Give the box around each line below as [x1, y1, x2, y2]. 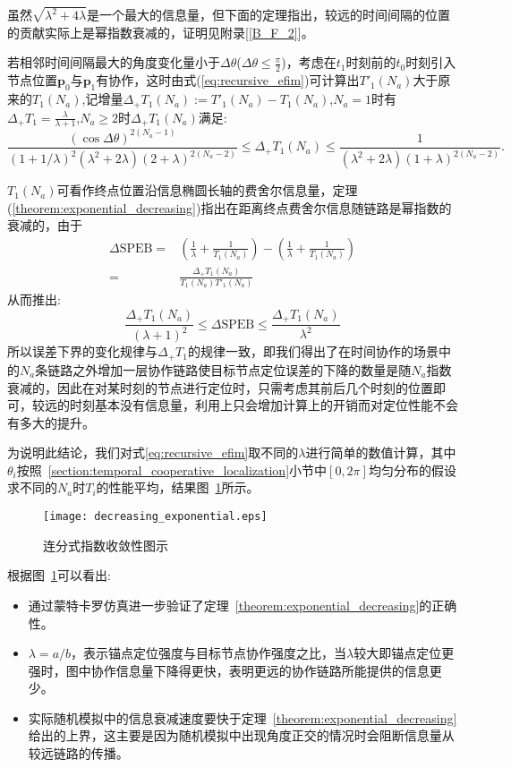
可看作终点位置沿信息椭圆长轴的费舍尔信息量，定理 [56, 181, 358, 200]
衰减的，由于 [7, 216, 82, 235]
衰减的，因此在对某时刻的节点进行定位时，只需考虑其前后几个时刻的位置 [7, 378, 433, 397]
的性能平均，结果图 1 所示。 [96, 478, 260, 497]
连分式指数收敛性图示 [43, 535, 168, 554]
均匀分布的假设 [368, 460, 456, 479]
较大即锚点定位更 [353, 644, 455, 662]
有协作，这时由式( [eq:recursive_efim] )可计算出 [96, 71, 360, 90]
